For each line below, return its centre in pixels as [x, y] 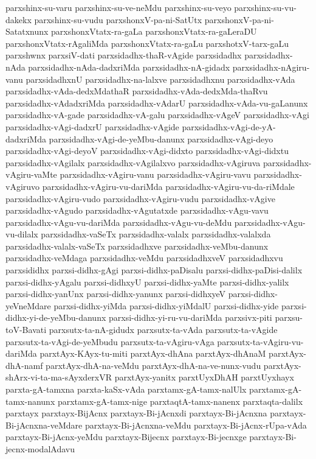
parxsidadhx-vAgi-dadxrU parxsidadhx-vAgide [92, 126]
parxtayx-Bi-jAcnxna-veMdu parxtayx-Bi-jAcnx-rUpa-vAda [196, 425]
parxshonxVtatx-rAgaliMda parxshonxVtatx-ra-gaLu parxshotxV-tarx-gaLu [147, 43]
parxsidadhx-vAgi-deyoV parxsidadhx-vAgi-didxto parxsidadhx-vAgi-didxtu [147, 151]
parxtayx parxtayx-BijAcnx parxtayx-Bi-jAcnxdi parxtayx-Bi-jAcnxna [136, 413]
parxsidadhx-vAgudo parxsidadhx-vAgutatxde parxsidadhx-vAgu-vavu [137, 210]
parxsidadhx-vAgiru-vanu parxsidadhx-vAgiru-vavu [155, 174]
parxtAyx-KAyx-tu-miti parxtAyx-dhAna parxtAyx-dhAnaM [153, 353]
